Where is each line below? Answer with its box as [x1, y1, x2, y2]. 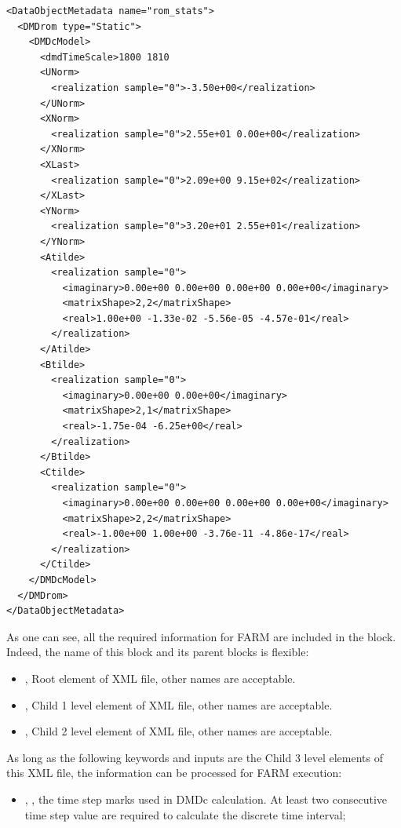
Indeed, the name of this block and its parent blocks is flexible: [6, 644, 309, 660]
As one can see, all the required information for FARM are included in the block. [6, 628, 396, 644]
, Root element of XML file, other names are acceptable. [24, 669, 296, 686]
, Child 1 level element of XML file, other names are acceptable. [24, 696, 333, 713]
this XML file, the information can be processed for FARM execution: [6, 764, 342, 781]
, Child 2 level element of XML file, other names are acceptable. [24, 723, 333, 739]
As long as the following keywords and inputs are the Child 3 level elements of [6, 749, 383, 765]
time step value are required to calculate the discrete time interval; [24, 806, 346, 823]
